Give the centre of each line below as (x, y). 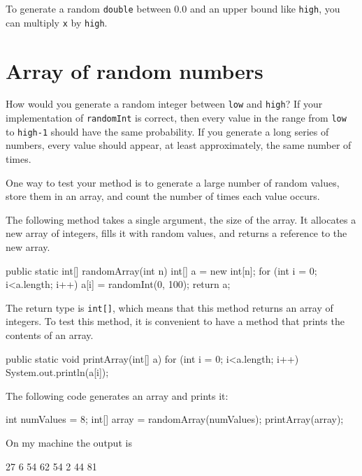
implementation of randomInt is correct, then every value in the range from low (176, 118)
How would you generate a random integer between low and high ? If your (164, 104)
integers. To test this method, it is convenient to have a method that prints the (175, 321)
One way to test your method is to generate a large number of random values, (173, 182)
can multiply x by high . (57, 22)
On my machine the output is (69, 442)
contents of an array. (50, 335)
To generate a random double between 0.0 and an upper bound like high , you (173, 8)
